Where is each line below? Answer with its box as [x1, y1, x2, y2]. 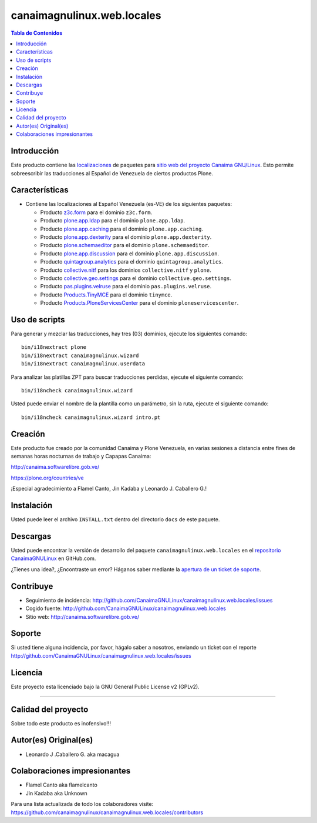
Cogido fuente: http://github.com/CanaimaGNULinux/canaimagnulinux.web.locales [25, 605, 226, 612]
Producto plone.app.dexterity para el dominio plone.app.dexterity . [40, 234, 212, 241]
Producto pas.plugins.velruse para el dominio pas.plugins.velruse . [40, 283, 212, 290]
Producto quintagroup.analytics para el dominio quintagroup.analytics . [40, 258, 223, 265]
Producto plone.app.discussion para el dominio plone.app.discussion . [40, 250, 220, 257]
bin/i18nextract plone [21, 344, 87, 351]
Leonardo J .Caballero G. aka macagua [25, 751, 120, 758]
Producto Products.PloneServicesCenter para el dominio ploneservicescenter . [40, 299, 239, 306]
